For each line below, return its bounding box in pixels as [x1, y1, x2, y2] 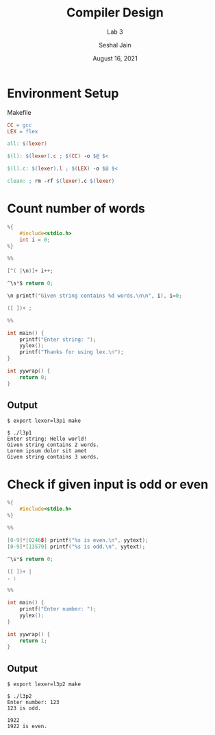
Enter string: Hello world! [7, 435, 88, 443]
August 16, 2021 [92, 54, 138, 63]
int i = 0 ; [19, 236, 51, 243]
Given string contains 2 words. [7, 441, 99, 448]
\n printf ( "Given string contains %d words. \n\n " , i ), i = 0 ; [7, 292, 183, 299]
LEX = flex [7, 128, 38, 135]
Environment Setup [7, 85, 119, 101]
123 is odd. [7, 705, 41, 712]
